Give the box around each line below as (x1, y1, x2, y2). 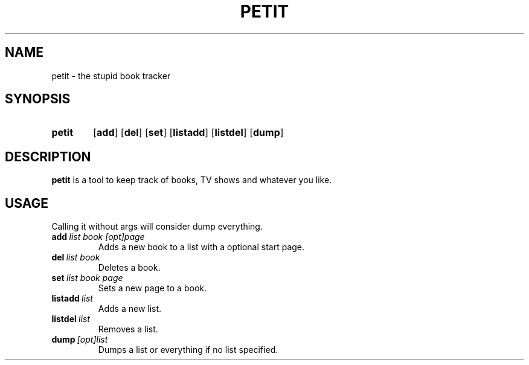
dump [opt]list (51, 334, 108, 345)
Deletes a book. (98, 262, 161, 273)
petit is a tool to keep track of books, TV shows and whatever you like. (51, 175, 332, 186)
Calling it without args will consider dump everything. (51, 221, 263, 232)
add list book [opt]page (51, 231, 145, 242)
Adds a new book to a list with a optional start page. (98, 242, 305, 253)
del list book (51, 252, 100, 263)
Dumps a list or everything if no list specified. (98, 344, 278, 355)
